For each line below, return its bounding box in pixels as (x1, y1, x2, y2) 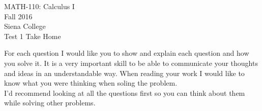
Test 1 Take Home (4, 30, 61, 41)
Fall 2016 (4, 11, 33, 21)
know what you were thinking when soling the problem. (4, 78, 178, 88)
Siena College (4, 21, 46, 31)
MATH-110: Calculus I (4, 1, 75, 11)
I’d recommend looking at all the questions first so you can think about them (4, 87, 245, 98)
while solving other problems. (4, 97, 96, 108)
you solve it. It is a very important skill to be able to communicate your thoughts (4, 57, 258, 68)
